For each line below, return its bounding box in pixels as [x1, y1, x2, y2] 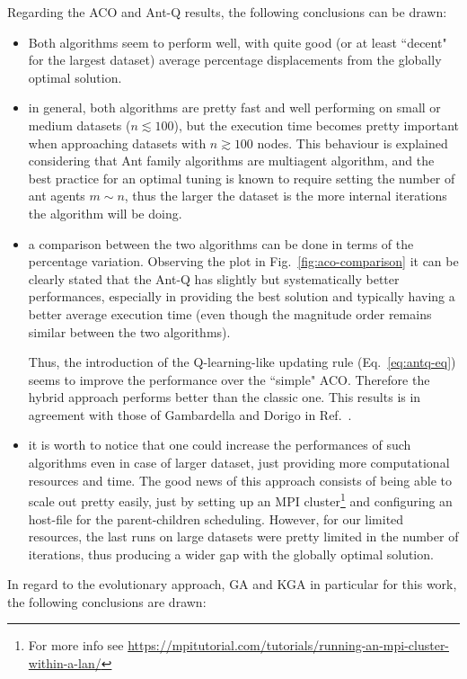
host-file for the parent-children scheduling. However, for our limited [28, 509, 404, 528]
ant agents [28, 186, 85, 205]
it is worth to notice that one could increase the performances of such [28, 435, 411, 454]
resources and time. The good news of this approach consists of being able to [28, 470, 452, 489]
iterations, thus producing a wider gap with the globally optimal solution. [28, 544, 434, 563]
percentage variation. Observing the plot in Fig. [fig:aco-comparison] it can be [28, 252, 459, 271]
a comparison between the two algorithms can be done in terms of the [28, 234, 414, 253]
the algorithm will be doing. [28, 203, 182, 222]
